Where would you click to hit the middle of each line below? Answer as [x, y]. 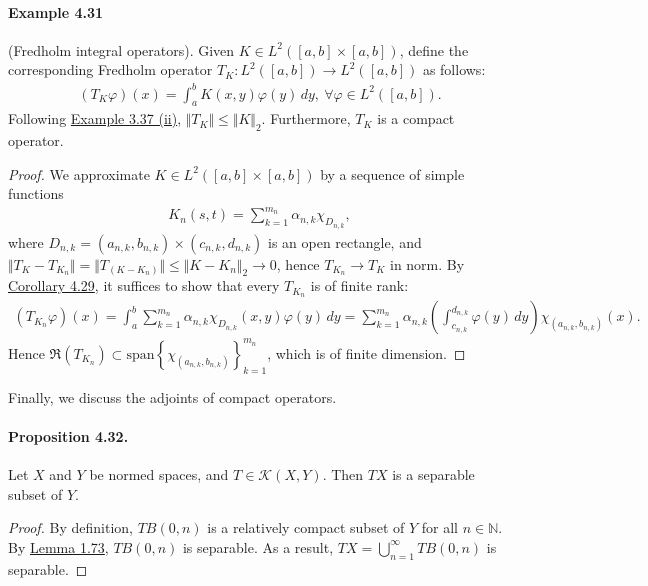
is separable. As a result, [258, 546]
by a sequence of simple [392, 173]
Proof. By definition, [70, 527]
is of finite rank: [359, 285]
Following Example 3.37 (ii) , [95, 118]
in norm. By [427, 263]
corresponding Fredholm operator [110, 69]
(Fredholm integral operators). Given [121, 49]
